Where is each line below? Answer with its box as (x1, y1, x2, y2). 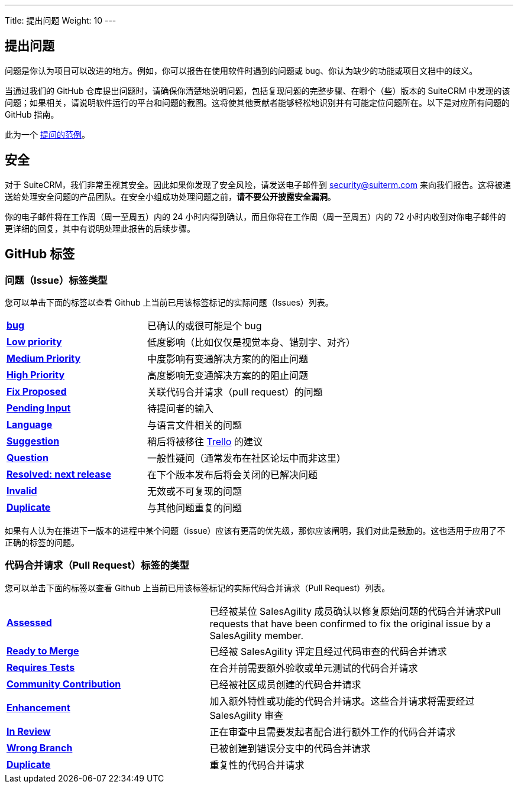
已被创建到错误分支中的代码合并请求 (209, 742, 371, 754)
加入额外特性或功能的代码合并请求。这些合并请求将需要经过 (209, 695, 475, 707)
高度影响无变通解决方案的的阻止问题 (147, 369, 309, 381)
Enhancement (7, 701, 70, 714)
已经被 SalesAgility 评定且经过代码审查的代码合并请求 (209, 645, 447, 657)
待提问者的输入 (147, 402, 214, 414)
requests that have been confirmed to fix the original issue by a (209, 617, 491, 630)
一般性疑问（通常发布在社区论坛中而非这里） (147, 452, 347, 464)
